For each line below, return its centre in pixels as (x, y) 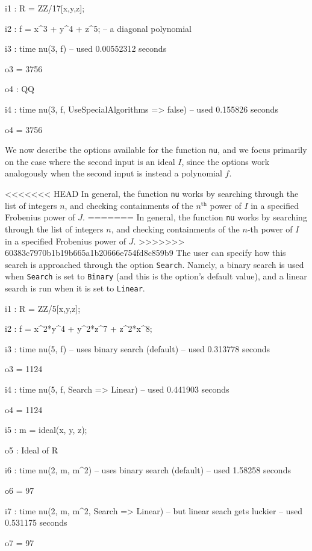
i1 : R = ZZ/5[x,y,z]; (43, 308)
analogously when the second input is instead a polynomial (114, 173)
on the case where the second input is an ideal (90, 161)
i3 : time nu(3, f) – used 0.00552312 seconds (86, 48)
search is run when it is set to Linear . (75, 288)
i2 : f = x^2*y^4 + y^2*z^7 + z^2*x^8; (79, 328)
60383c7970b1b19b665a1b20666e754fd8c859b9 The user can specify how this (145, 253)
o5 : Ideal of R (32, 450)
